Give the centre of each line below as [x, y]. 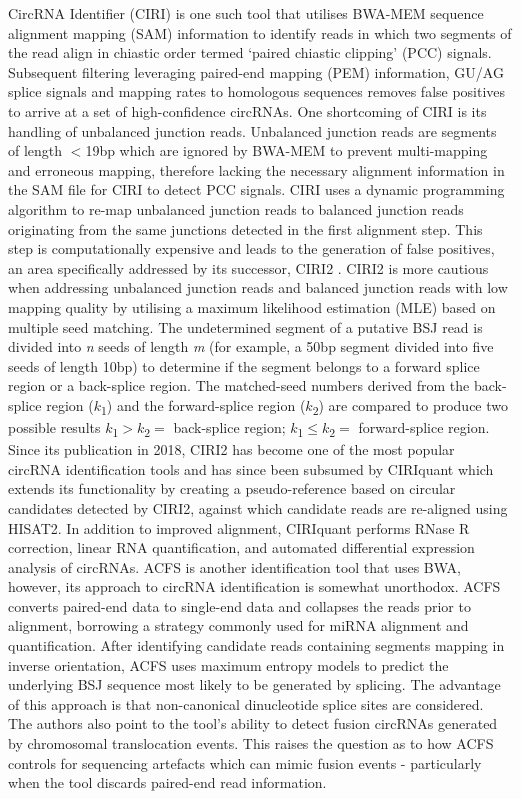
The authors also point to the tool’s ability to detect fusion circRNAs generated [253, 723]
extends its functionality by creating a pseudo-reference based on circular [232, 488]
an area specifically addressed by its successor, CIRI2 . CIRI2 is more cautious [248, 267]
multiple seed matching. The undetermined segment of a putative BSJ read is [245, 326]
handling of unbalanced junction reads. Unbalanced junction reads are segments [252, 130]
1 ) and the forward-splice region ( [203, 406]
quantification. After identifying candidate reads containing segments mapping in [256, 645]
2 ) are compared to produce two [410, 406]
